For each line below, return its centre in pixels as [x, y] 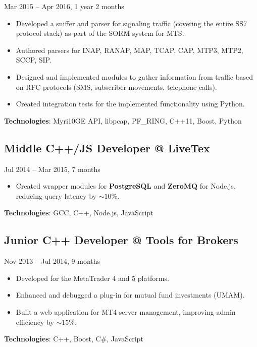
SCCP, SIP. [34, 60]
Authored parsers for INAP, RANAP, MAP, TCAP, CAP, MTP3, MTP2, [130, 50]
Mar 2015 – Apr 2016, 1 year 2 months [64, 6]
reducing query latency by [56, 195]
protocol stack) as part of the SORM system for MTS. [100, 33]
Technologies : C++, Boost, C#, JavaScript [74, 339]
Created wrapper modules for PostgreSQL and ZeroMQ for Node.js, [126, 186]
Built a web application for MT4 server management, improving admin [126, 311]
